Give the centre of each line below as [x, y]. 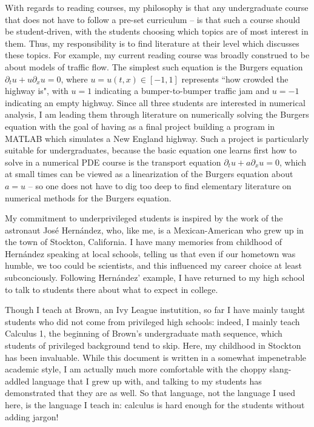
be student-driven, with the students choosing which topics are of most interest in [157, 31]
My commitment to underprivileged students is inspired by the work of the [144, 218]
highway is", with [37, 91]
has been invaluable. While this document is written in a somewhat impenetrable [155, 357]
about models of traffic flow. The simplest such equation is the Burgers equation [154, 66]
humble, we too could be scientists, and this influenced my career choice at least [154, 265]
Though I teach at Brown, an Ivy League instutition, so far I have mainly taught [155, 310]
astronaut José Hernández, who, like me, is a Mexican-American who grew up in [154, 230]
